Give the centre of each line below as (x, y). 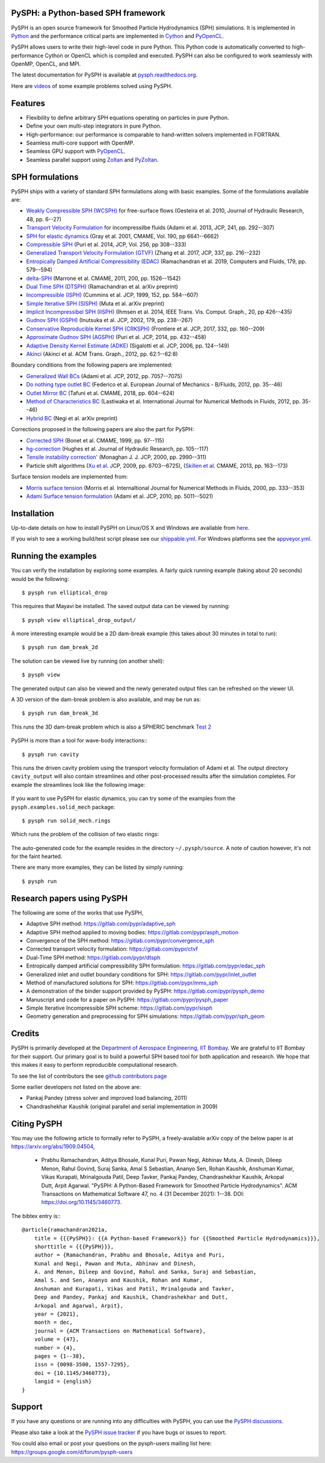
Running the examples (54, 556)
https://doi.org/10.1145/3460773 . (81, 1202)
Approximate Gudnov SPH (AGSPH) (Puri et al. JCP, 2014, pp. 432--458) (116, 337)
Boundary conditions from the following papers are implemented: (92, 365)
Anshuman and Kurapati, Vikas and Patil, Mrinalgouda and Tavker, (134, 1289)
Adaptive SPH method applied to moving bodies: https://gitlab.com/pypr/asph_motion (132, 932)
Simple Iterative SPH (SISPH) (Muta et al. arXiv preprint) (95, 303)
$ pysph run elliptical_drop (65, 592)
